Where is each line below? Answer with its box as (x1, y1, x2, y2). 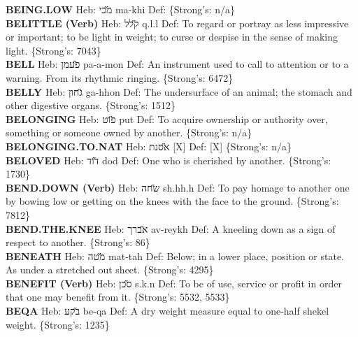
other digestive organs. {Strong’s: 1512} (6, 98, 176, 113)
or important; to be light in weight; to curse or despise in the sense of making (6, 29, 338, 44)
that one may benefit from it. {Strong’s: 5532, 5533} (6, 289, 230, 304)
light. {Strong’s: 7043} (6, 43, 101, 57)
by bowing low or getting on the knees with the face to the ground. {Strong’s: (6, 194, 339, 208)
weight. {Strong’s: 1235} (6, 317, 110, 331)
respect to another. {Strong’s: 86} (6, 235, 150, 250)
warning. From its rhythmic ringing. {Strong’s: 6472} (6, 70, 234, 85)
